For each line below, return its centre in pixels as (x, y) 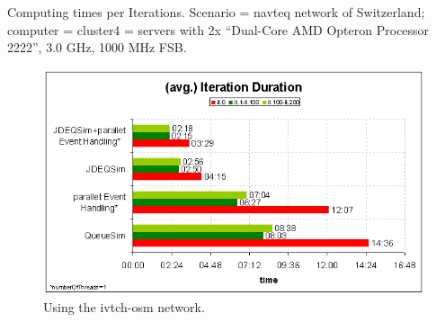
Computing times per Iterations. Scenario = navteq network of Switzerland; (216, 12)
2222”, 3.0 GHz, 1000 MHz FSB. (97, 47)
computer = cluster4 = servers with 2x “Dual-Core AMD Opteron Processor (218, 29)
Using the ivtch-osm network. (124, 306)
